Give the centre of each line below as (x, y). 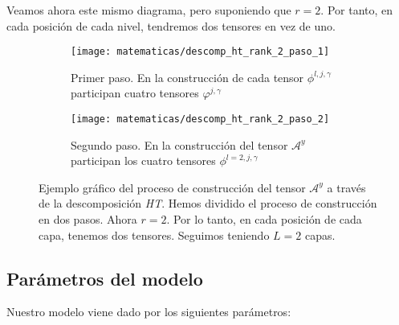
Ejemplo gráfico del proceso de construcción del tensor (172, 187)
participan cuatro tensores (135, 93)
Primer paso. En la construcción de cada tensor (187, 77)
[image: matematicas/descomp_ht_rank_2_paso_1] (200, 52)
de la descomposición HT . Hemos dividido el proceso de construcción (208, 203)
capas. (320, 234)
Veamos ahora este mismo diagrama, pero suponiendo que (149, 10)
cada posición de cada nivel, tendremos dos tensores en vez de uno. (171, 25)
